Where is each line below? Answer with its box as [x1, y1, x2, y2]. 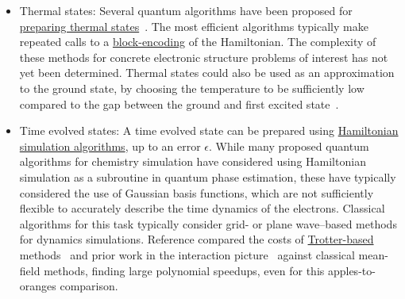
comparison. [60, 278, 118, 294]
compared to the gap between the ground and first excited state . [19, 95, 339, 112]
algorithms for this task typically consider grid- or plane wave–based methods [19, 215, 397, 232]
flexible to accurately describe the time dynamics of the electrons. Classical [19, 200, 385, 217]
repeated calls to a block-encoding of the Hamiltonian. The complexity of [19, 33, 376, 50]
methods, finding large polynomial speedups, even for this [44, 262, 325, 278]
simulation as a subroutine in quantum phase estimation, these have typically [19, 168, 396, 185]
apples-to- [327, 262, 376, 278]
